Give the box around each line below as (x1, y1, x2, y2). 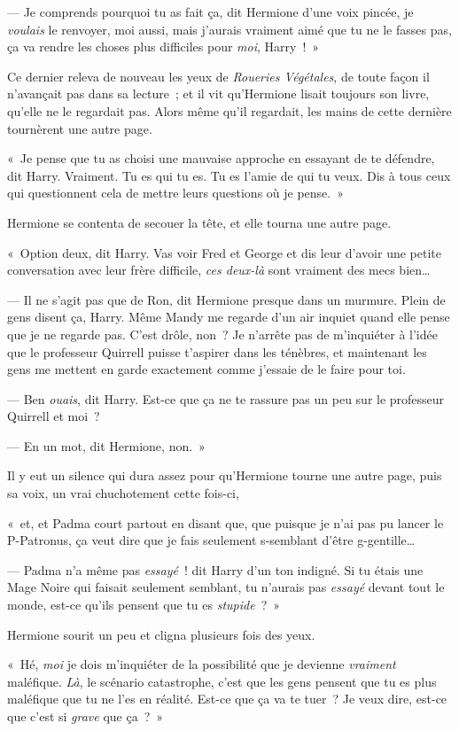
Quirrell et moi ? (7, 407, 100, 425)
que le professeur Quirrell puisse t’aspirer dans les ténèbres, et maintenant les (7, 342, 427, 361)
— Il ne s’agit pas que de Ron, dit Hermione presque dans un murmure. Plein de (7, 290, 446, 308)
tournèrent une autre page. (7, 119, 152, 137)
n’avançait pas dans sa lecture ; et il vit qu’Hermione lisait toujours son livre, (7, 84, 430, 103)
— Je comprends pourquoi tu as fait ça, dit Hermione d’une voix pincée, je (7, 3, 414, 20)
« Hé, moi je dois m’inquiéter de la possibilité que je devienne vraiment (7, 655, 396, 673)
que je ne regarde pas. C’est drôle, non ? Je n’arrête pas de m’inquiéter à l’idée (7, 324, 438, 343)
